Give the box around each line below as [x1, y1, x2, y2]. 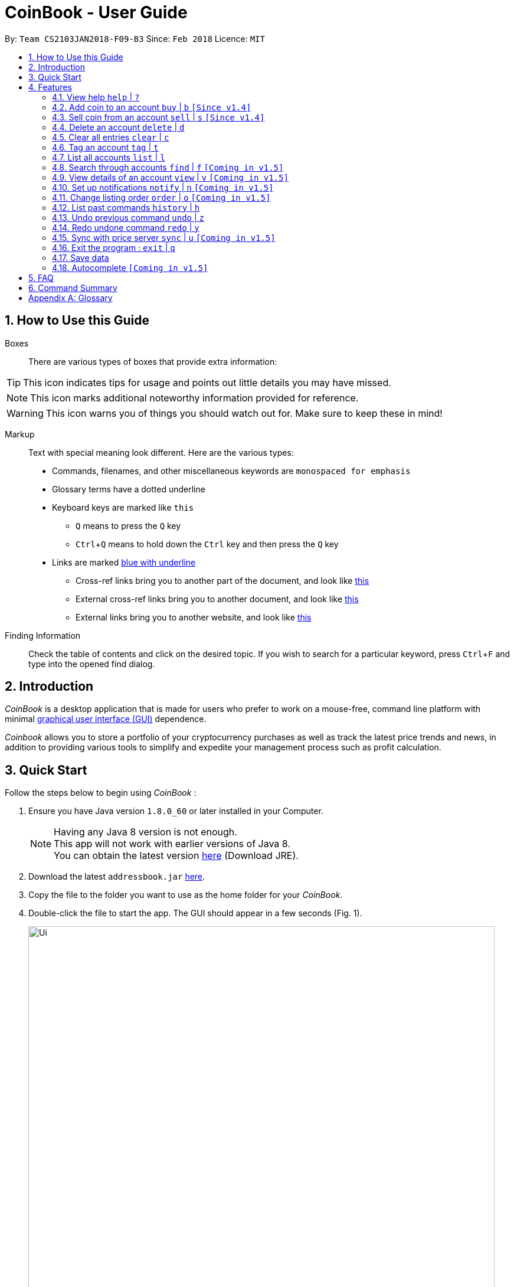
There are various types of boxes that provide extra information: [28, 356, 277, 367]
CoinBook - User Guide [5, 2, 188, 22]
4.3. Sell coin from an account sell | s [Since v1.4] [52, 112, 265, 122]
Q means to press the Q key [76, 520, 181, 531]
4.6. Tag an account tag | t [52, 142, 159, 152]
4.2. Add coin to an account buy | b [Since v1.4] [52, 102, 251, 112]
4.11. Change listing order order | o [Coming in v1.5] [52, 192, 271, 202]
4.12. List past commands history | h [52, 202, 200, 213]
